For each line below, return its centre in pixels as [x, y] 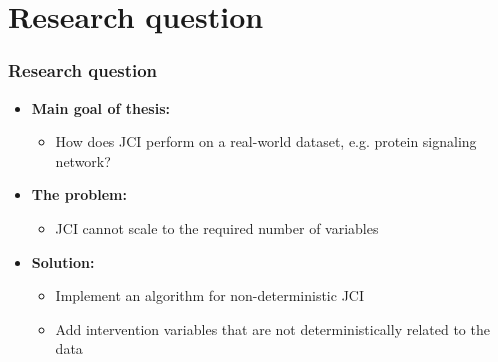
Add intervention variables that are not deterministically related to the [272, 328]
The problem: [79, 194]
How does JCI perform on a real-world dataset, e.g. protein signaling [266, 141]
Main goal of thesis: [100, 107]
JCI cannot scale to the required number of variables [217, 227]
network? [83, 160]
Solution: [63, 261]
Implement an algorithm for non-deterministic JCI [209, 295]
